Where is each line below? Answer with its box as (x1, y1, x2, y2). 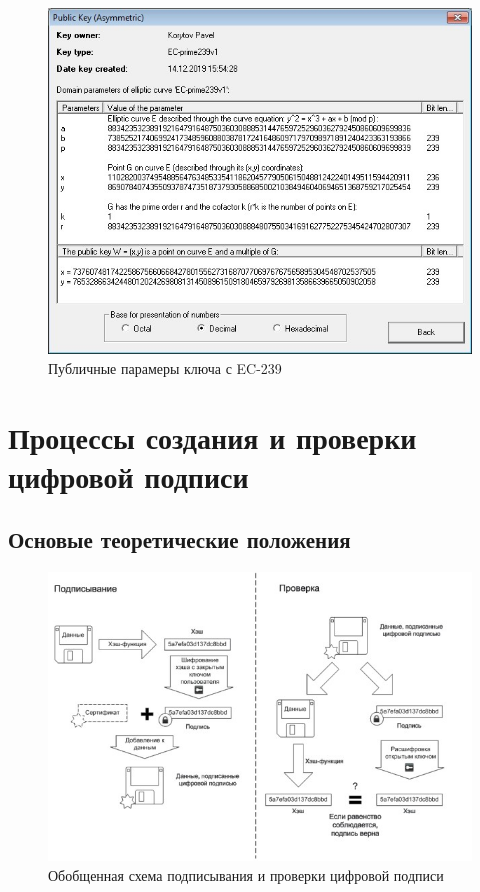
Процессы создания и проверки (8, 416, 417, 457)
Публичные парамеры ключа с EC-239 (48, 357, 282, 378)
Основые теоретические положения (8, 524, 351, 555)
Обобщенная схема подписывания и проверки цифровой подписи (48, 864, 444, 885)
